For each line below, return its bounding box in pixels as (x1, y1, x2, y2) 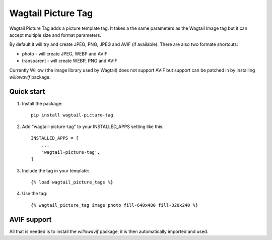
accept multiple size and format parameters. (9, 32, 102, 38)
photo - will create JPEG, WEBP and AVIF (22, 50, 108, 56)
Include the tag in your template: (22, 167, 89, 173)
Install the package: (22, 100, 63, 106)
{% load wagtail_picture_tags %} (31, 179, 113, 185)
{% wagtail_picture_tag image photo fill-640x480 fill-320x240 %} (31, 202, 198, 208)
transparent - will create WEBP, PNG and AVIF (22, 58, 118, 64)
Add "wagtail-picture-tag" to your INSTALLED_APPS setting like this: (22, 124, 164, 130)
